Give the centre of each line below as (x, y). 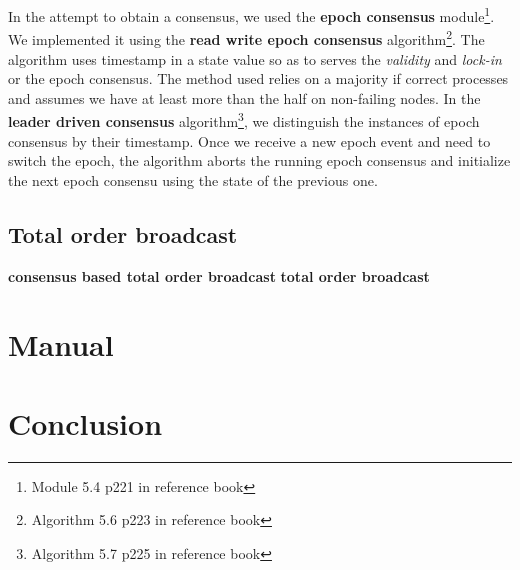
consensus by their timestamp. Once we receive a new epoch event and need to (249, 140)
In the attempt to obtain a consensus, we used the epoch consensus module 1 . (251, 14)
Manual (61, 344)
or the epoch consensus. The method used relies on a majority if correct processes (258, 78)
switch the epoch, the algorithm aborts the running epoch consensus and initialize (259, 160)
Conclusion (85, 422)
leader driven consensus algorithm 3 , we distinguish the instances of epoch (244, 119)
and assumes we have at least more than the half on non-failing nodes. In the (244, 97)
